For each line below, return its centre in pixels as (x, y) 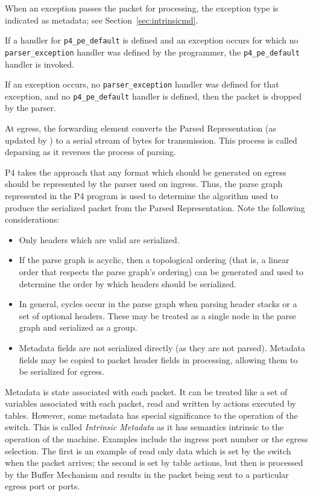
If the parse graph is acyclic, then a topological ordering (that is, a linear (154, 260)
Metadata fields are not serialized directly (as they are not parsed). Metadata (162, 347)
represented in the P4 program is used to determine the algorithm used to (141, 195)
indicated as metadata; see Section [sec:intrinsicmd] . (102, 20)
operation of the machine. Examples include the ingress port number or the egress (156, 439)
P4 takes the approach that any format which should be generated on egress (146, 172)
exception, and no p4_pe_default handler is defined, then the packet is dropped (153, 96)
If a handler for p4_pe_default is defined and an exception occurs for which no (152, 40)
